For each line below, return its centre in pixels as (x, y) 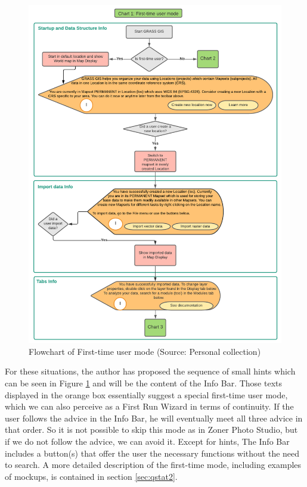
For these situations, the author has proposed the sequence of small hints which (150, 371)
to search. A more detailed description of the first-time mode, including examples (153, 465)
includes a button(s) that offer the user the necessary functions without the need (152, 453)
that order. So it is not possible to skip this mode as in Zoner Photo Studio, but (151, 430)
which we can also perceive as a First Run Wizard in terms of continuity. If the (149, 406)
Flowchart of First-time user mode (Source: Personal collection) (145, 351)
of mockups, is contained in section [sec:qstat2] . (91, 476)
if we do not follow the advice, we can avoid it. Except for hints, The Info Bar (147, 441)
